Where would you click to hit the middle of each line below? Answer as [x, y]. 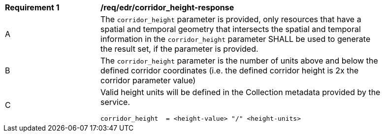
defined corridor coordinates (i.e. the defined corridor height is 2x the [230, 70]
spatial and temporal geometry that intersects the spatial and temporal [231, 29]
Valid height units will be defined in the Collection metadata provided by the [240, 92]
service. [115, 102]
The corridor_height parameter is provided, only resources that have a [231, 19]
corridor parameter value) [148, 80]
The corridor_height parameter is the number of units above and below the [239, 61]
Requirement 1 [32, 7]
